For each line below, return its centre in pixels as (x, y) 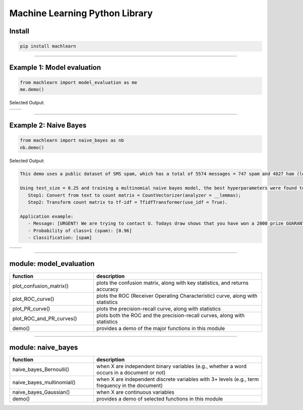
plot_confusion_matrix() (40, 286)
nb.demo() (32, 147)
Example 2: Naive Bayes (48, 125)
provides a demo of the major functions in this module (161, 328)
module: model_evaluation (52, 264)
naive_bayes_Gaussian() (41, 392)
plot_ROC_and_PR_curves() (45, 318)
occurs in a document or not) (131, 373)
